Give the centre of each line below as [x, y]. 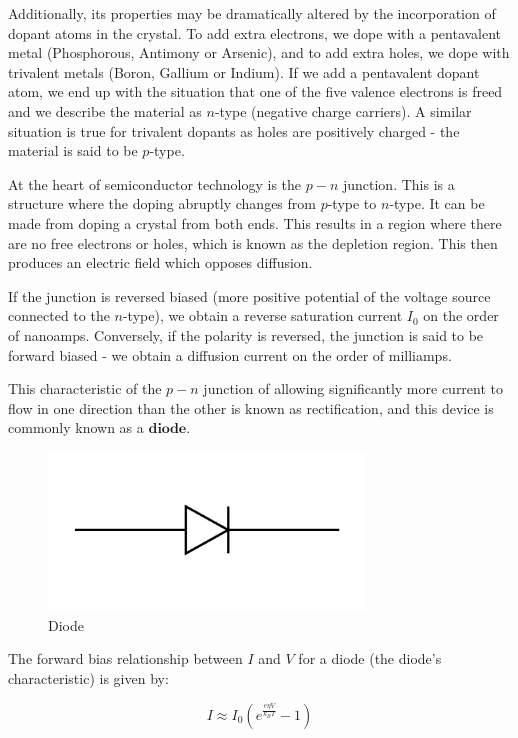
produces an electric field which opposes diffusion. [160, 262]
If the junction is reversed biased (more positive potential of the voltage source [249, 295]
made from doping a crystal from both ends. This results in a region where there [255, 222]
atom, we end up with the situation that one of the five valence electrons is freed [255, 91]
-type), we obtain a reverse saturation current [262, 315]
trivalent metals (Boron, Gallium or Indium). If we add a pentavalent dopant [244, 71]
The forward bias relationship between [125, 658]
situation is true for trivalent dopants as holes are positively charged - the [234, 130]
